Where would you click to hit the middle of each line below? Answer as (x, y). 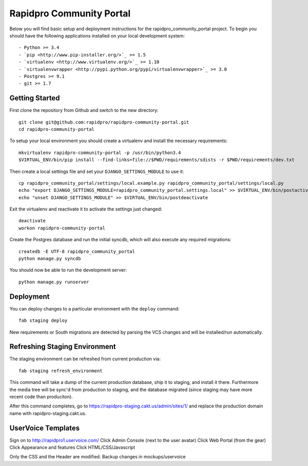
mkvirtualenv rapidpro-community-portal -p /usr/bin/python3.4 (100, 152)
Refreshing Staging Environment (63, 347)
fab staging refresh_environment (61, 371)
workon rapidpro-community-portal (62, 228)
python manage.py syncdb (50, 259)
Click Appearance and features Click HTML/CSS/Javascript (72, 448)
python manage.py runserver (54, 282)
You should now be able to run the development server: (68, 270)
